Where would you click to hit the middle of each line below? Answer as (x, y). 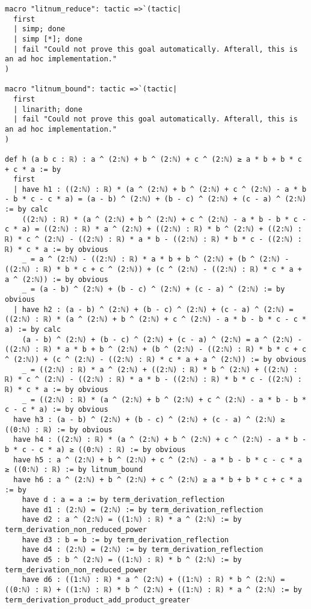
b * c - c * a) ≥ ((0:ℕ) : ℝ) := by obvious (95, 449)
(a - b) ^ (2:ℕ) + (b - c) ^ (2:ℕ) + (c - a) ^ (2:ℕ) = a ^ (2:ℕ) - (162, 339)
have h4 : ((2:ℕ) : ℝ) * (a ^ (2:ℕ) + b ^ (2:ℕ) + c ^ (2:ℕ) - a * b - (160, 440)
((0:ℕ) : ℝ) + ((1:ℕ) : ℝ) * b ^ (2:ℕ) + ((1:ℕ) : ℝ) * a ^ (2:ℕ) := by (153, 590)
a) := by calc (33, 329)
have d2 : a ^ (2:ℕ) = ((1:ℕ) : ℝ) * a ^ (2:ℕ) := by (132, 520)
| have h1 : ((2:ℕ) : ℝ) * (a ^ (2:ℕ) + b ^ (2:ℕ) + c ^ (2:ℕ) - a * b (160, 189)
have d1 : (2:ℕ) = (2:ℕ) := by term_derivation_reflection (143, 510)
